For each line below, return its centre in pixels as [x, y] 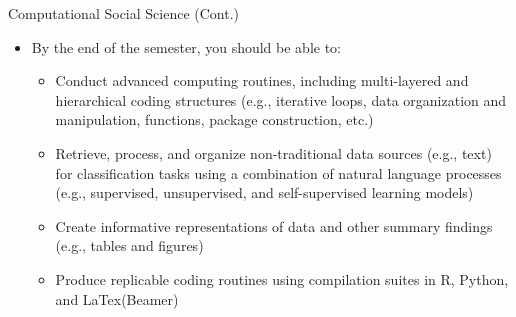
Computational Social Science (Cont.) [124, 13]
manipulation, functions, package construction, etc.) [214, 119]
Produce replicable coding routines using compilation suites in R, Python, [282, 278]
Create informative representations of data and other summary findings [274, 225]
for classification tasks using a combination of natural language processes [278, 172]
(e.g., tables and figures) [129, 245]
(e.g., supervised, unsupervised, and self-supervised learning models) [264, 192]
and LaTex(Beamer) [117, 298]
